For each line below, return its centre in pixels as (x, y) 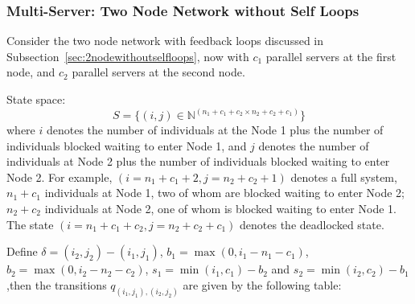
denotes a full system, (344, 177)
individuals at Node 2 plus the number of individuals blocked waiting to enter (198, 161)
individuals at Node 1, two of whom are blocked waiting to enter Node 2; (224, 193)
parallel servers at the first (331, 56)
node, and (31, 72)
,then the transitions (57, 284)
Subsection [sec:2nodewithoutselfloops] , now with (128, 56)
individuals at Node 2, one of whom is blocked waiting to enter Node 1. (220, 208)
